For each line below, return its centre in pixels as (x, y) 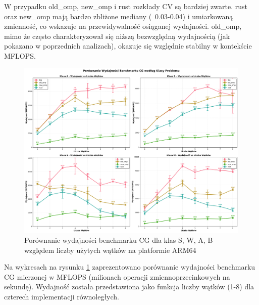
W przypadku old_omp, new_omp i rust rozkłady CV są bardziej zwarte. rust (126, 6)
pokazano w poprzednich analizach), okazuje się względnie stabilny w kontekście (128, 46)
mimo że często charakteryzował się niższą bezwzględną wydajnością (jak (117, 36)
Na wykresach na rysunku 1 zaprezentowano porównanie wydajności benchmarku (130, 267)
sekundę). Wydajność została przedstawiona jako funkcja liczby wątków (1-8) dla (129, 287)
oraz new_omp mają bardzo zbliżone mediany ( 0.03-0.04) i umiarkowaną (119, 16)
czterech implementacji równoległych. (62, 296)
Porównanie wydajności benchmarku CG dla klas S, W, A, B (119, 240)
